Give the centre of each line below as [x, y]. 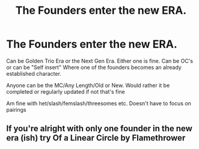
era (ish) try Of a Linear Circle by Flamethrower [96, 138]
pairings [17, 109]
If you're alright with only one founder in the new [99, 129]
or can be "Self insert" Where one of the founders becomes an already [94, 67]
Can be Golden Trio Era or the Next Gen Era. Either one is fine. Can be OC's [100, 61]
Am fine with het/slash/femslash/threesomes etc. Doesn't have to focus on [99, 103]
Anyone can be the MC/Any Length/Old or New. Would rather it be [88, 85]
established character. [34, 73]
